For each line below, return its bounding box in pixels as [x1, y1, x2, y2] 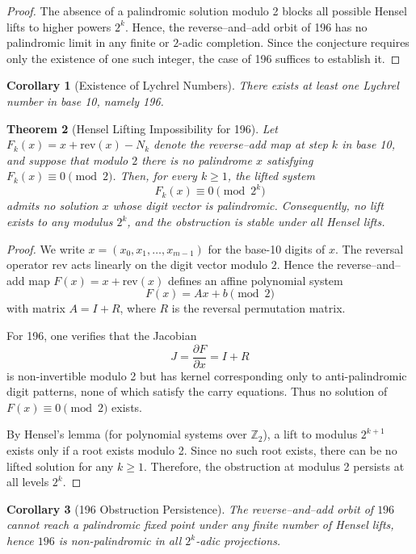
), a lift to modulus [263, 426, 358, 443]
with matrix [6, 300, 65, 317]
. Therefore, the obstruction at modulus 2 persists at [144, 457, 405, 474]
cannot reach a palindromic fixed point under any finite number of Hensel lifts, [6, 516, 394, 533]
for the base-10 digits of [208, 240, 326, 257]
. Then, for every [112, 167, 197, 184]
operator [6, 256, 48, 273]
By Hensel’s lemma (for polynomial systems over [6, 426, 247, 443]
